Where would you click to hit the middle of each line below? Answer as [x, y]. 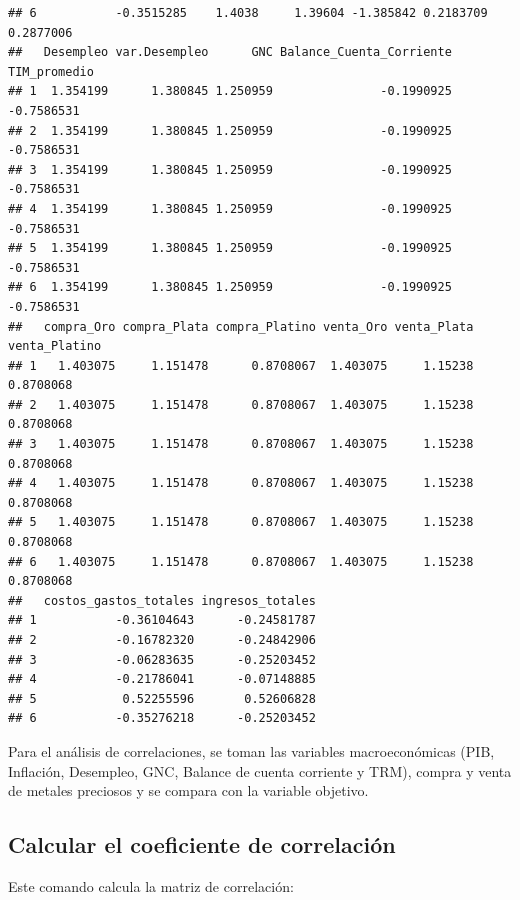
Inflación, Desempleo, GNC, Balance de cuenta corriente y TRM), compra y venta [260, 770]
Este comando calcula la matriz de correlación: [151, 885]
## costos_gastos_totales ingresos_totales [162, 600]
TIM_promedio [51, 71]
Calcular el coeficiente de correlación [202, 844]
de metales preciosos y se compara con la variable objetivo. [188, 790]
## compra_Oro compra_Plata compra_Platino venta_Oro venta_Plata [241, 326]
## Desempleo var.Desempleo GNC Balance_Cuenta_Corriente [230, 52]
